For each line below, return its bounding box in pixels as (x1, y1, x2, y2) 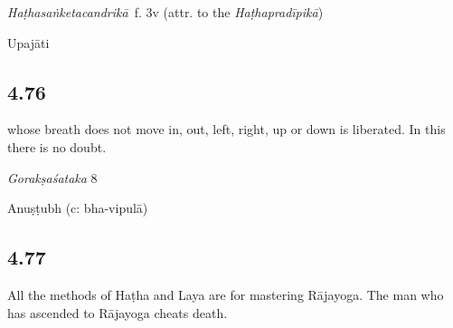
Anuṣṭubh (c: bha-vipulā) (7, 198, 148, 217)
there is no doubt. (7, 137, 107, 156)
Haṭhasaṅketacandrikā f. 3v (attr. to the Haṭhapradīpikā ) (7, 3, 324, 21)
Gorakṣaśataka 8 (7, 168, 98, 187)
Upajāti (7, 33, 50, 52)
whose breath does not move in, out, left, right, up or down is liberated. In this (7, 120, 446, 139)
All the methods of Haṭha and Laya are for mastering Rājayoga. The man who (7, 285, 444, 304)
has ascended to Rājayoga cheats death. (7, 303, 228, 322)
